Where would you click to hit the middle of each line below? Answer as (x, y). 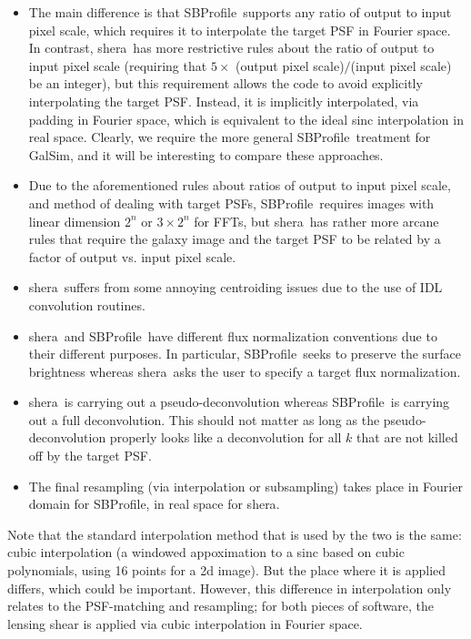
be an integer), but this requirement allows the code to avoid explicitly (225, 83)
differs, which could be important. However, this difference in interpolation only (230, 588)
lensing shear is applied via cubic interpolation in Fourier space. (185, 623)
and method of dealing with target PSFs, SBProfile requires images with (231, 203)
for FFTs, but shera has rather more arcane (316, 221)
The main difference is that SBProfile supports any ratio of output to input (240, 12)
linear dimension (75, 221)
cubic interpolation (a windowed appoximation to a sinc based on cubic (206, 552)
